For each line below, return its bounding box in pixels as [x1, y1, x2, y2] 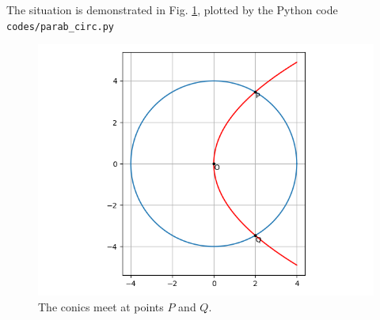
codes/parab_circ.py [6, 21, 115, 32]
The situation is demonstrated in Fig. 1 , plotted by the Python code [6, 2, 338, 17]
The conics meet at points [38, 298, 164, 314]
